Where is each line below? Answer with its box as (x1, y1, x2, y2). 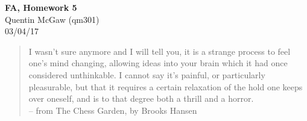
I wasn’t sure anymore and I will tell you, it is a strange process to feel (28, 45, 291, 57)
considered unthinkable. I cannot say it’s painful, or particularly (28, 68, 265, 81)
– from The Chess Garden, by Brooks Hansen (28, 104, 197, 116)
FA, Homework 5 (5, 1, 77, 13)
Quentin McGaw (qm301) (5, 13, 100, 25)
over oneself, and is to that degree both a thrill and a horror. (28, 92, 254, 105)
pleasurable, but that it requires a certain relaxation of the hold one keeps (28, 80, 303, 93)
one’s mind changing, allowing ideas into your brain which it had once (28, 57, 288, 69)
